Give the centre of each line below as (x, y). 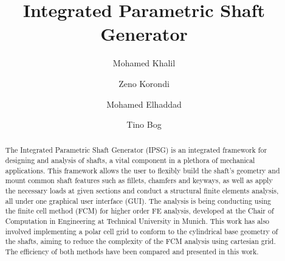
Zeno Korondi (144, 83)
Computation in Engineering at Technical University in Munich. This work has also (137, 221)
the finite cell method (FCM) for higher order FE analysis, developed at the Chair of (139, 211)
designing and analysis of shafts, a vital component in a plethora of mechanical (130, 160)
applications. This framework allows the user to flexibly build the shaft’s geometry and (142, 170)
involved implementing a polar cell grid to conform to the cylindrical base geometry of (142, 231)
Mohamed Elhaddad (144, 104)
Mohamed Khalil (144, 63)
